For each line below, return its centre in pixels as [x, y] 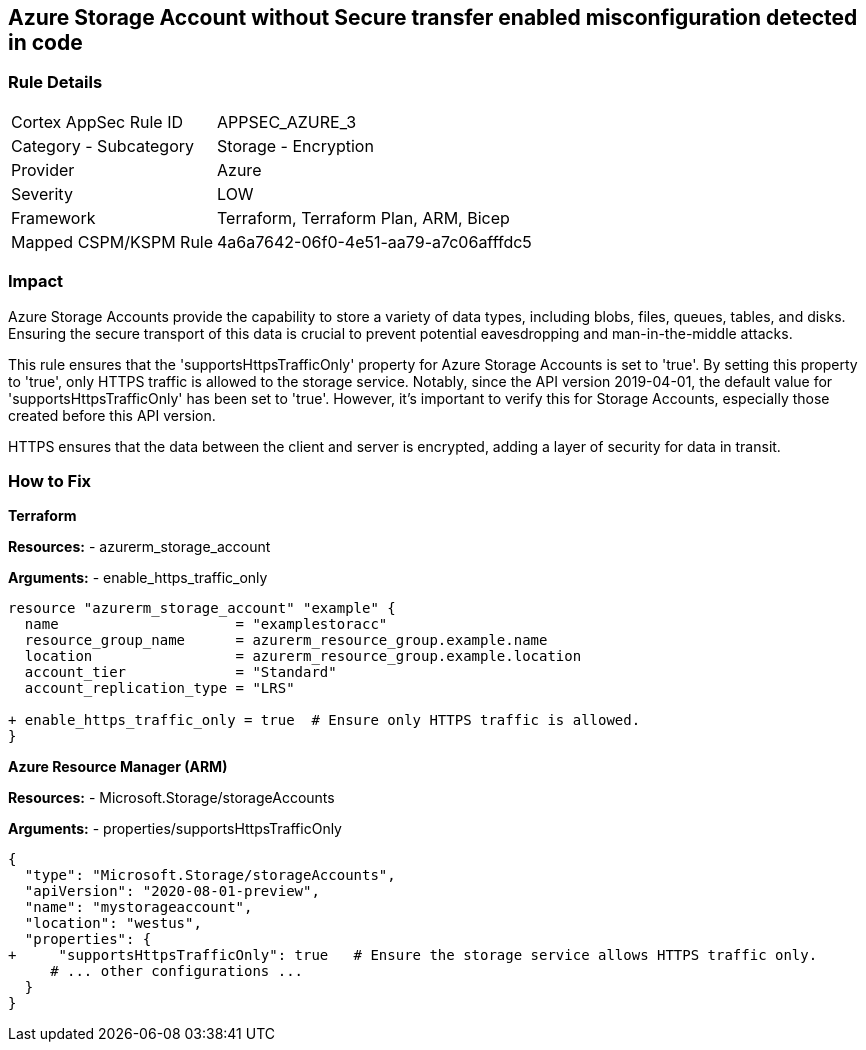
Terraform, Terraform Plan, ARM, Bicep [363, 217]
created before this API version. [112, 415]
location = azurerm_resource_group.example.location [303, 656]
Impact [36, 281]
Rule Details [55, 82]
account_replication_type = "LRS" [159, 688]
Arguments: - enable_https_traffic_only [138, 578]
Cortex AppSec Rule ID [97, 121]
